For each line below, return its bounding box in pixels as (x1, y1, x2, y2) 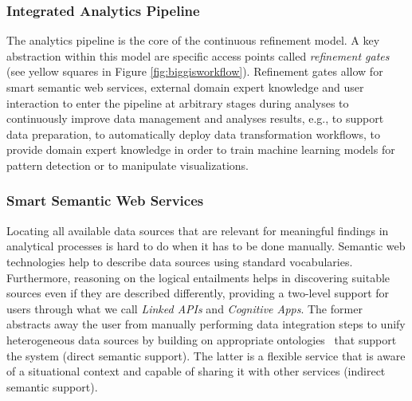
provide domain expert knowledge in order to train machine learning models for (6, 141, 395, 158)
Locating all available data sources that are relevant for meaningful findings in (6, 222, 389, 238)
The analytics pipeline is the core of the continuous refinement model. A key (6, 32, 380, 49)
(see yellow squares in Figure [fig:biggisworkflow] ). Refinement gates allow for (6, 63, 383, 80)
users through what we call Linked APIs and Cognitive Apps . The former (6, 300, 363, 316)
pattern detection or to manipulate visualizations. (6, 156, 249, 173)
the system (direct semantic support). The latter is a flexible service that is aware (6, 347, 406, 364)
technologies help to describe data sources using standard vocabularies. (6, 253, 353, 269)
